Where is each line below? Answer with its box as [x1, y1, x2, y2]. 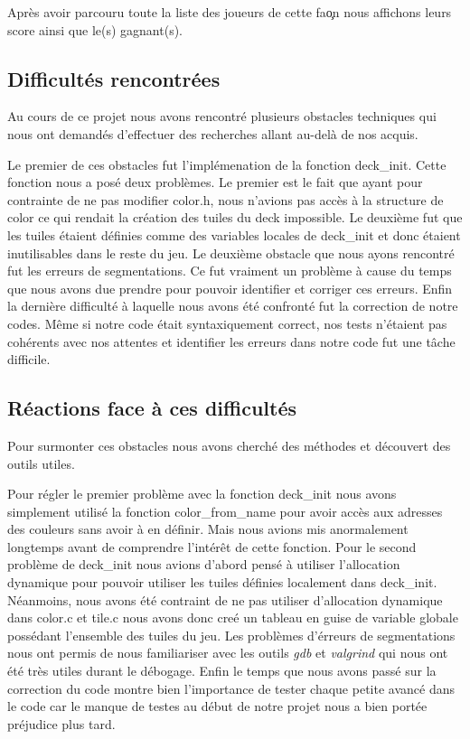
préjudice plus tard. [7, 714, 116, 733]
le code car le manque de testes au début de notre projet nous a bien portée [7, 697, 428, 716]
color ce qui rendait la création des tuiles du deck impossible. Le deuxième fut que [7, 208, 463, 227]
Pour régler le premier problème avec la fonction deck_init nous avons [7, 484, 397, 503]
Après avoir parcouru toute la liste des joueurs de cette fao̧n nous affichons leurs [7, 3, 452, 21]
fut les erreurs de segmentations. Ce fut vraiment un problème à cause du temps [7, 261, 452, 280]
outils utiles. [7, 454, 75, 472]
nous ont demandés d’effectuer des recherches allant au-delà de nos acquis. [7, 124, 418, 143]
